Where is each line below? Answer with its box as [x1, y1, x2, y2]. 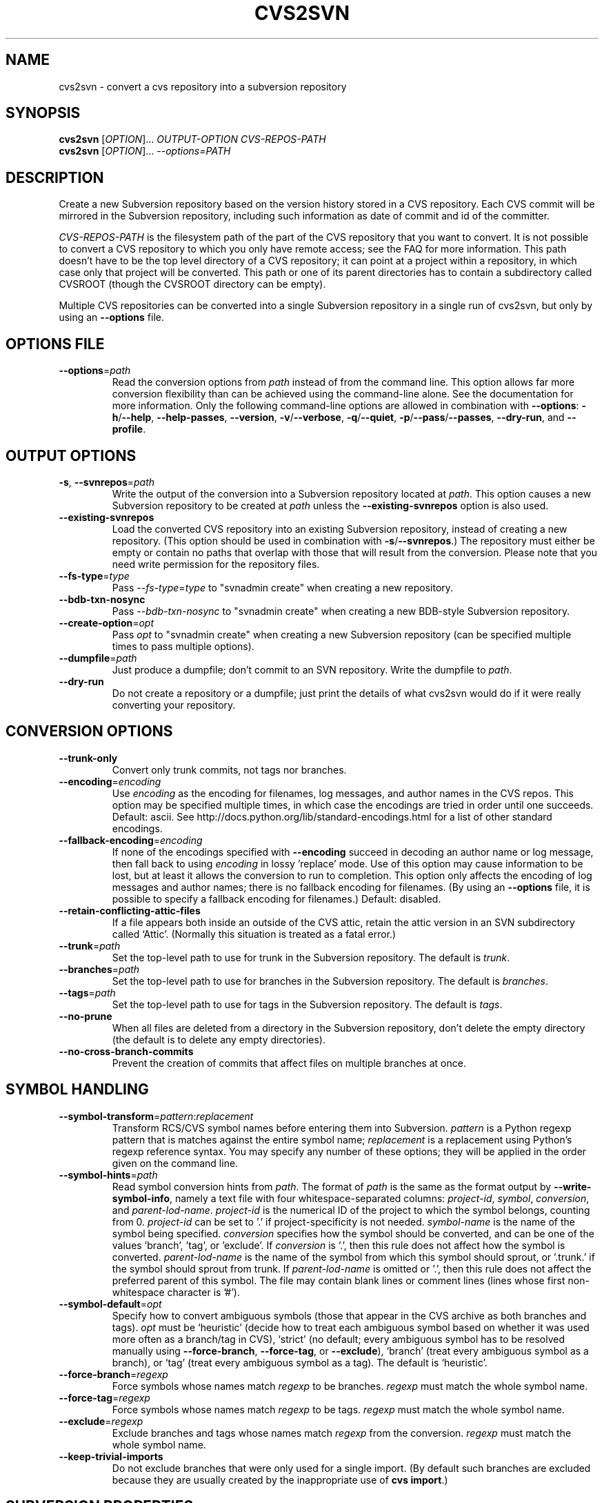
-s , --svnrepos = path [59, 475, 155, 488]
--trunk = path [59, 939, 121, 952]
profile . [112, 423, 146, 435]
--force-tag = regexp [59, 1391, 150, 1404]
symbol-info [112, 1192, 170, 1204]
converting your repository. [112, 698, 236, 711]
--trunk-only [59, 751, 118, 764]
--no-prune [59, 1010, 112, 1022]
